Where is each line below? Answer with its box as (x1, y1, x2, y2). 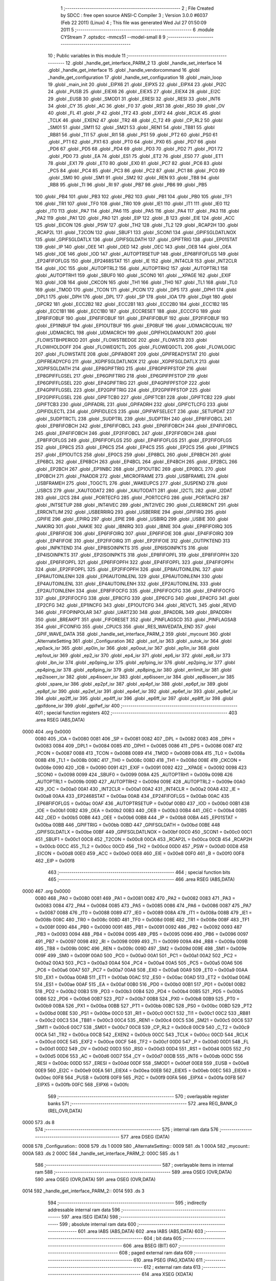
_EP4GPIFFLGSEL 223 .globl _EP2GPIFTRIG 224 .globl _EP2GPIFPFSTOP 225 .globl (35, 387, 211, 393)
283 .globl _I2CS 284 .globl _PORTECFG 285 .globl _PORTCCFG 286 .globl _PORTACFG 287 (35, 494, 229, 501)
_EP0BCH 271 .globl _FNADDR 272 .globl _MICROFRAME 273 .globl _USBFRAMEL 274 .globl (35, 473, 228, 479)
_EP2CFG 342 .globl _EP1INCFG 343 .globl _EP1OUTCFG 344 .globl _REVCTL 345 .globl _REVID (35, 602, 237, 608)
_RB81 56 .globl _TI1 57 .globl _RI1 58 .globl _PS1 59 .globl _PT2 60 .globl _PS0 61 (48, 131, 218, 138)
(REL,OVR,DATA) (48, 1107, 83, 1114)
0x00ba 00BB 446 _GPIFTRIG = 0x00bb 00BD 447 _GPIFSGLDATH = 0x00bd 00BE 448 (35, 821, 220, 828)
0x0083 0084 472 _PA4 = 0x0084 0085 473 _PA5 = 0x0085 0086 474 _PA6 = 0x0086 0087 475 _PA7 (35, 902, 251, 908)
